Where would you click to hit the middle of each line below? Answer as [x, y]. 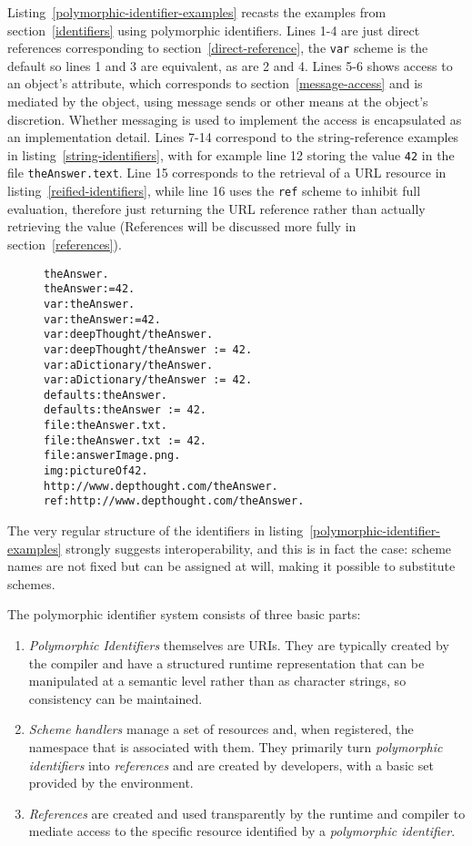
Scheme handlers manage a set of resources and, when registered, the [221, 729]
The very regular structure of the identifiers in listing [156, 530]
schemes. [31, 583]
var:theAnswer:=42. [102, 319]
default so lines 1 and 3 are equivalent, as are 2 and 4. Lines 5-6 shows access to [230, 65]
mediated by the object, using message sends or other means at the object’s [218, 102]
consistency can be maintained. [115, 698]
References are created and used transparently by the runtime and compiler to [247, 813]
